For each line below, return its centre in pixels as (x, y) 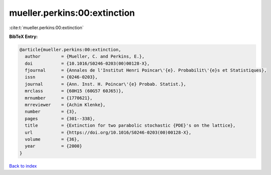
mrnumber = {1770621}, (59, 98)
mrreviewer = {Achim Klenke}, (65, 105)
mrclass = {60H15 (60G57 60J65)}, (74, 91)
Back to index (23, 166)
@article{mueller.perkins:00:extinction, (70, 50)
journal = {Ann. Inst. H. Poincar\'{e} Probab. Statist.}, (106, 84)
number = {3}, (51, 112)
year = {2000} (54, 146)
